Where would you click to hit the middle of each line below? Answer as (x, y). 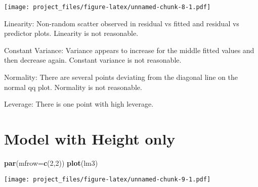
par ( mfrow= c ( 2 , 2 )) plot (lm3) (51, 162)
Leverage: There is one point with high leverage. (79, 104)
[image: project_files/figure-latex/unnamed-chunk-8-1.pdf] (107, 7)
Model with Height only (90, 138)
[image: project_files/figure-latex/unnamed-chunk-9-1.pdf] (107, 179)
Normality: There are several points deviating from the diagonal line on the (121, 77)
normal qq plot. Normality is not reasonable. (73, 87)
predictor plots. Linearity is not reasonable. (71, 33)
